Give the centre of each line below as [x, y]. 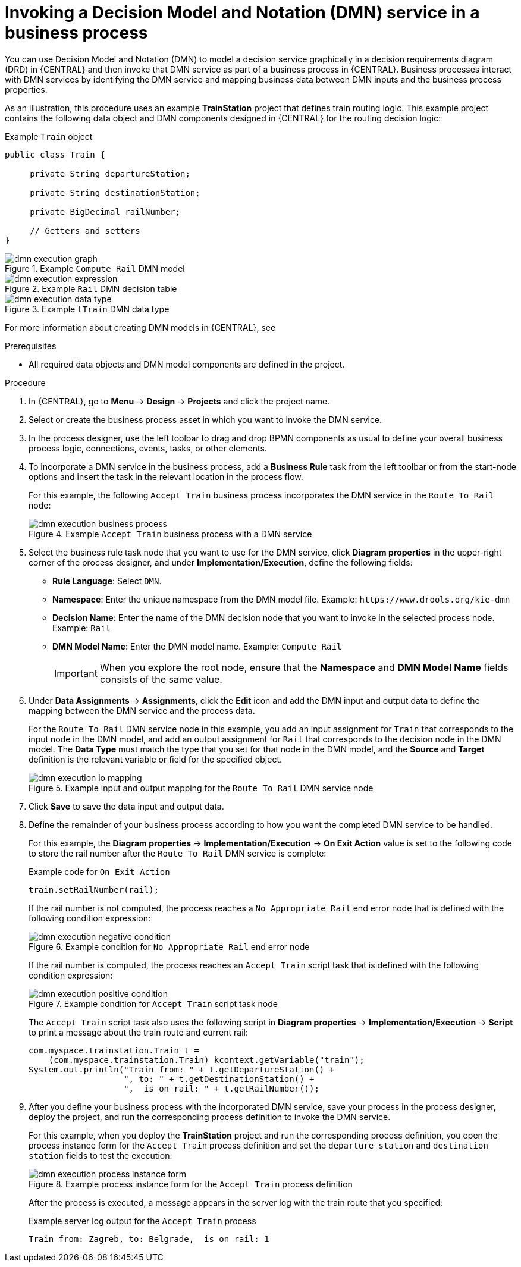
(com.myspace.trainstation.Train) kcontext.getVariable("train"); [206, 1060]
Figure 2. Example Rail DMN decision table [91, 288]
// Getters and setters [85, 230]
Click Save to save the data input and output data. [126, 806]
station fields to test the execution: [101, 1155]
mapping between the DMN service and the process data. [142, 710]
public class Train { [55, 154]
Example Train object [49, 136]
